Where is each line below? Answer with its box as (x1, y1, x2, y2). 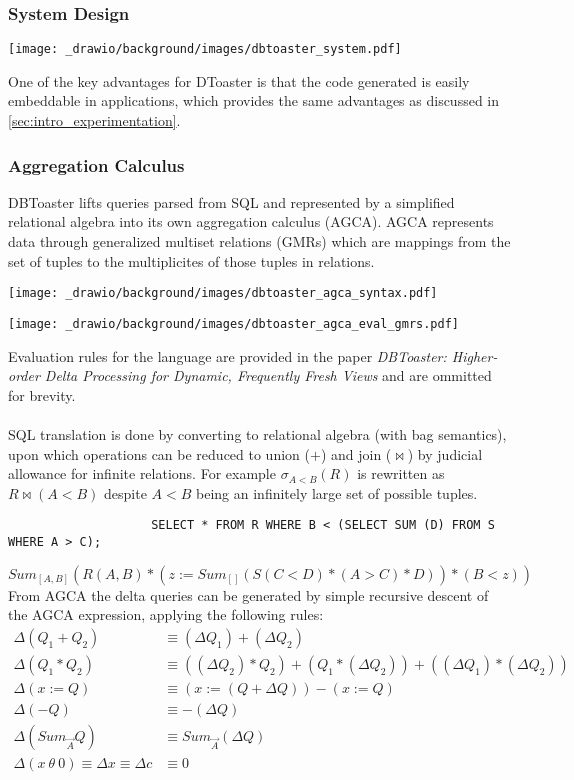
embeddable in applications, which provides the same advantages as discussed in (8, 90, 500, 111)
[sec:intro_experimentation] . (8, 110, 181, 131)
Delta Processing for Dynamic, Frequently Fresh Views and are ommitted (44, 365, 492, 386)
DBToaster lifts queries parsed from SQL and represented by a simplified (8, 191, 455, 212)
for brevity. (8, 384, 76, 405)
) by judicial (407, 443, 483, 464)
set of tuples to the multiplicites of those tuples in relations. (8, 250, 375, 271)
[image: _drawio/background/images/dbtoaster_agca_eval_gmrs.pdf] (8, 316, 460, 331)
